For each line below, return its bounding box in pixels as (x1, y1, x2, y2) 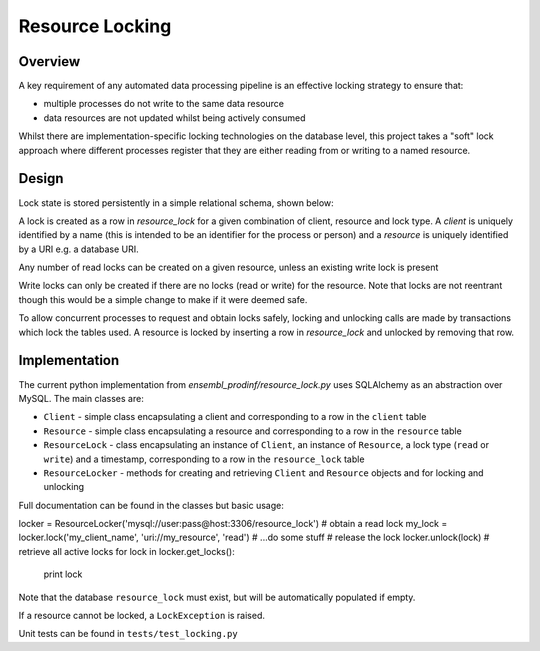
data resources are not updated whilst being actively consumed (43, 111, 306, 124)
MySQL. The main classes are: (18, 392, 144, 404)
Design (18, 170, 64, 187)
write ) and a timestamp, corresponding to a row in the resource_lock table (43, 453, 365, 465)
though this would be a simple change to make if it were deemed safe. (18, 293, 308, 305)
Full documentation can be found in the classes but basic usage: (18, 499, 284, 511)
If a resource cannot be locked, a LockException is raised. (18, 610, 265, 622)
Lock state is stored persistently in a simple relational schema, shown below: (18, 196, 334, 209)
